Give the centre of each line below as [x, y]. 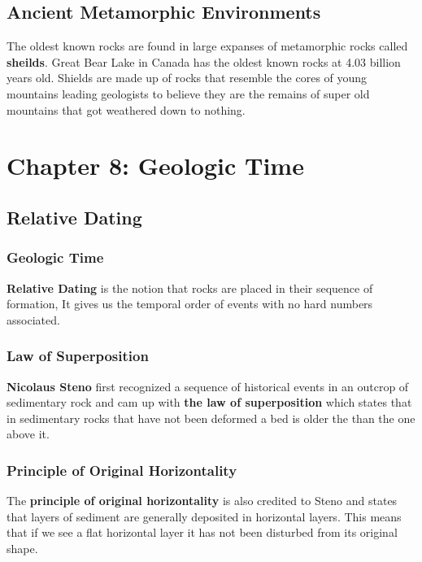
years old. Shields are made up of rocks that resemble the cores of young [187, 78]
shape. [22, 548]
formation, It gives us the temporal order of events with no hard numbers [190, 304]
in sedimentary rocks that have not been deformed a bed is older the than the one [211, 418]
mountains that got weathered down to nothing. [126, 109]
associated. [33, 319]
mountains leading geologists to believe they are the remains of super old [188, 93]
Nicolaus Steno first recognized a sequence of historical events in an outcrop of [208, 386]
